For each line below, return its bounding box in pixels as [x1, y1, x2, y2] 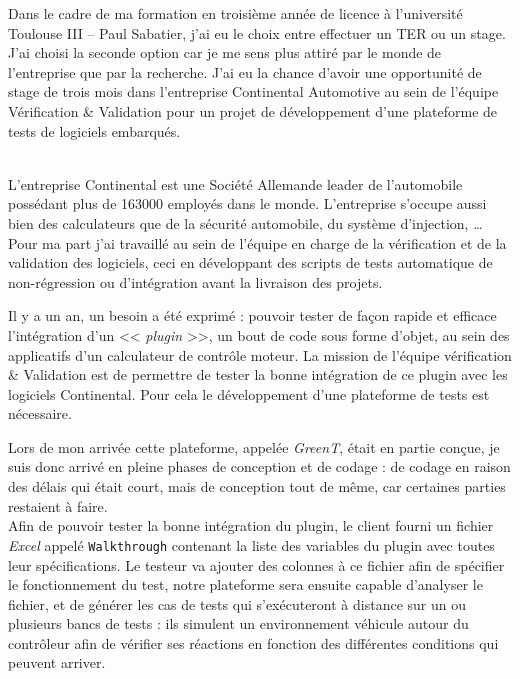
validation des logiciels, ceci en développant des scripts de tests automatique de [8, 252, 493, 273]
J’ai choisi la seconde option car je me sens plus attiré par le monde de [8, 42, 442, 63]
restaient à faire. [8, 495, 108, 516]
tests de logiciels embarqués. [8, 120, 181, 141]
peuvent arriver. [8, 652, 106, 673]
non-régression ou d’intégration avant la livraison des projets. [8, 271, 383, 292]
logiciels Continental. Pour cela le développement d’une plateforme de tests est [8, 383, 490, 404]
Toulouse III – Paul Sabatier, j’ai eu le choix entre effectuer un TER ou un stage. [8, 22, 506, 43]
